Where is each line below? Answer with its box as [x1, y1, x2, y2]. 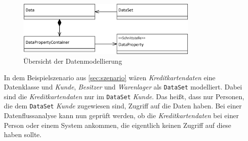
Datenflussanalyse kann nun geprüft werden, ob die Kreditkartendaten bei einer [4, 110, 239, 121]
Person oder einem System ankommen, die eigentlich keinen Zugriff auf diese [4, 120, 231, 130]
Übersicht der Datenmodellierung [23, 55, 122, 66]
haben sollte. [4, 129, 42, 140]
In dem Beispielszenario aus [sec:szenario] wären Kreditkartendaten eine [4, 72, 215, 82]
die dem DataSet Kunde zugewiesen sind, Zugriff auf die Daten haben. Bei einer [4, 101, 242, 111]
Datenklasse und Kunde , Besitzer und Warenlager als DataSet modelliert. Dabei [4, 82, 242, 92]
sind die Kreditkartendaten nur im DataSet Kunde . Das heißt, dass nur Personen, [4, 91, 245, 101]
